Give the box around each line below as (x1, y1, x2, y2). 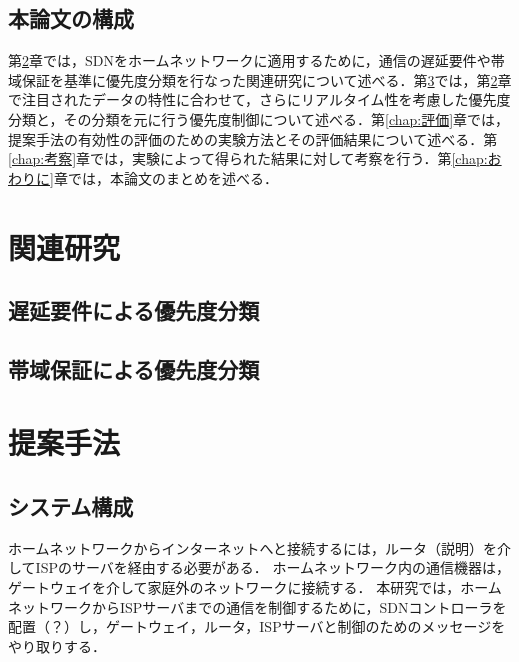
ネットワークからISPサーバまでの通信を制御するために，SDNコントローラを (8, 596, 507, 617)
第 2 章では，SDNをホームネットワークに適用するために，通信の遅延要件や (8, 50, 491, 71)
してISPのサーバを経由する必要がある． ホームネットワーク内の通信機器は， (8, 557, 511, 578)
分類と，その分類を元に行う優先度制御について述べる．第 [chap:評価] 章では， (8, 108, 510, 129)
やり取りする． (8, 635, 106, 656)
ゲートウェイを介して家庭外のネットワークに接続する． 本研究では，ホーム (8, 577, 502, 598)
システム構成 (8, 491, 134, 522)
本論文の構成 (8, 3, 134, 34)
